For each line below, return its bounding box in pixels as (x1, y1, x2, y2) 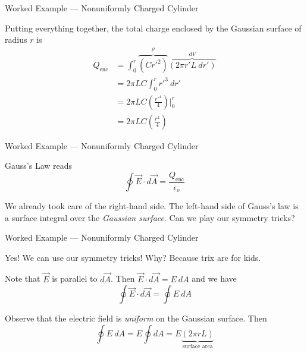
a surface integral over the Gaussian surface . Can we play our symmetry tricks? (5, 211, 295, 223)
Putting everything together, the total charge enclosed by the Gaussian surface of (5, 21, 302, 34)
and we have (192, 272, 237, 285)
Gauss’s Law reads (5, 159, 73, 172)
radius (5, 33, 27, 46)
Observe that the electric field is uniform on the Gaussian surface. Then (5, 312, 267, 324)
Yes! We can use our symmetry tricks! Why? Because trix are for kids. (5, 251, 261, 263)
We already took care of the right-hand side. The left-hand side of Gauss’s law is (5, 200, 299, 212)
